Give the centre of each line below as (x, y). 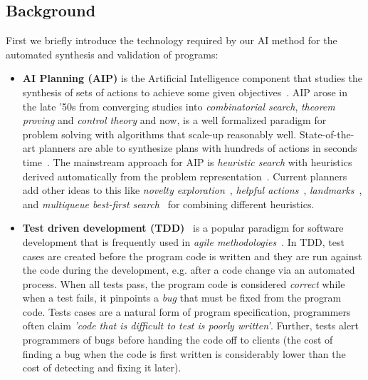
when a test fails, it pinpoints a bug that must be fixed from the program (182, 298)
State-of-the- (327, 134)
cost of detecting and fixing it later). (102, 368)
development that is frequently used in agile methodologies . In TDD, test (183, 241)
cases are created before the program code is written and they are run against (192, 256)
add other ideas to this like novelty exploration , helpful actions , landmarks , (192, 190)
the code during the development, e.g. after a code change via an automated (189, 270)
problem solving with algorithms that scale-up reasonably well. (159, 134)
